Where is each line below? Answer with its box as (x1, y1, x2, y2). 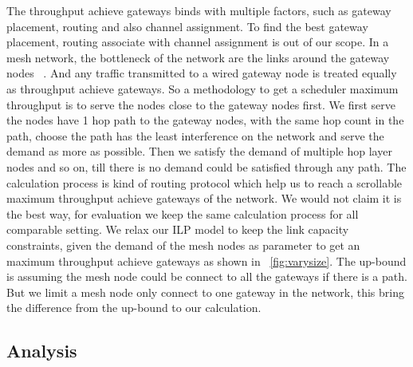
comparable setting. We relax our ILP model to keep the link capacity (6, 221, 349, 238)
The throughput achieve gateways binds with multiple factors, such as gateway (6, 2, 391, 18)
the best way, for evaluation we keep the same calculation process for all (6, 205, 359, 222)
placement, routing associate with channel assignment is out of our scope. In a (6, 34, 389, 50)
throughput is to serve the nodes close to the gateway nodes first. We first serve (6, 96, 396, 112)
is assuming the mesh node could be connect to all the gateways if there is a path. (6, 268, 407, 285)
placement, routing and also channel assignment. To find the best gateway (6, 18, 368, 34)
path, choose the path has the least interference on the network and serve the (6, 127, 384, 144)
